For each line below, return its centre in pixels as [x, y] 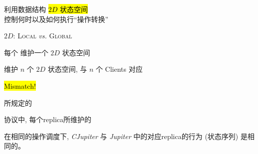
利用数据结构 [25, 9]
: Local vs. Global [43, 36]
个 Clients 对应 [119, 69]
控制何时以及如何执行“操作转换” [56, 19]
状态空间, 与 [67, 69]
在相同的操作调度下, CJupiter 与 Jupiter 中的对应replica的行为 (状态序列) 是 [126, 136]
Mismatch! [20, 85]
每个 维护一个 [26, 52]
